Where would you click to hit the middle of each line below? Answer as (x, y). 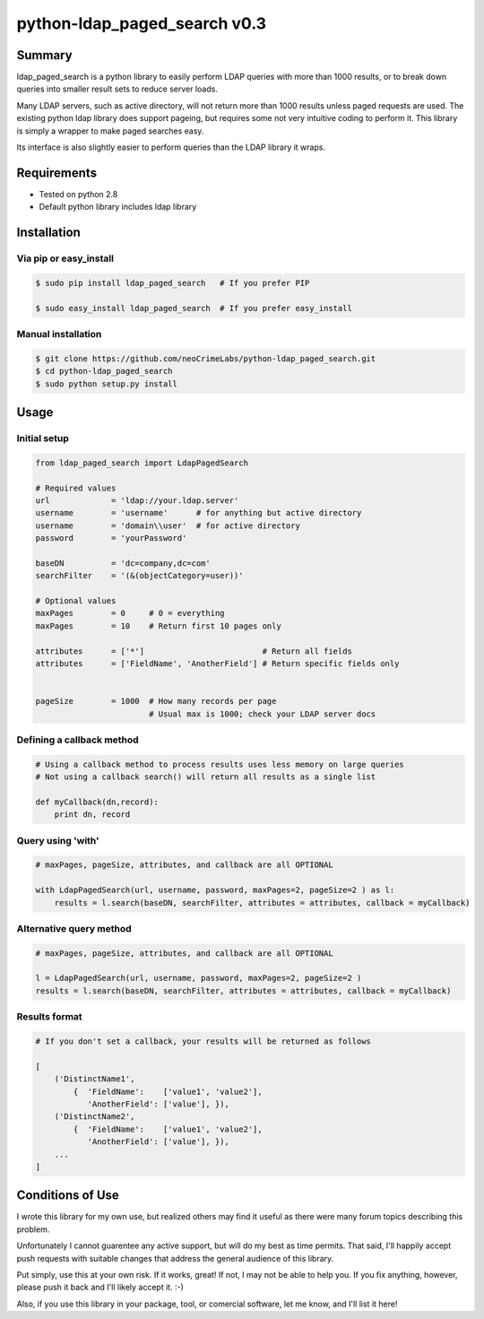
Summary (44, 55)
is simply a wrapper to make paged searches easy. (110, 131)
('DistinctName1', (95, 1079)
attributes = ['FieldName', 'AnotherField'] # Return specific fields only (217, 663)
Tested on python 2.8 (78, 194)
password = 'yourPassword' (111, 538)
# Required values (76, 488)
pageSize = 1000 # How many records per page (156, 701)
